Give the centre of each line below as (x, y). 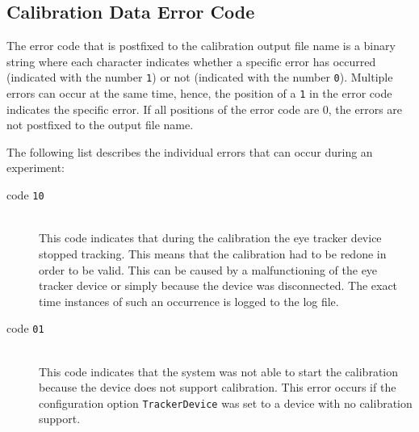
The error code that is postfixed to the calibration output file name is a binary (201, 46)
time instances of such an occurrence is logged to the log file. (189, 301)
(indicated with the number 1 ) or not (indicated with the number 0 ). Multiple (200, 77)
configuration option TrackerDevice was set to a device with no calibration (226, 403)
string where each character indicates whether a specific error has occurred (191, 61)
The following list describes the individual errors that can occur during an (190, 151)
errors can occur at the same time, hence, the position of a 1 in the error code (199, 93)
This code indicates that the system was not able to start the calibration (219, 371)
